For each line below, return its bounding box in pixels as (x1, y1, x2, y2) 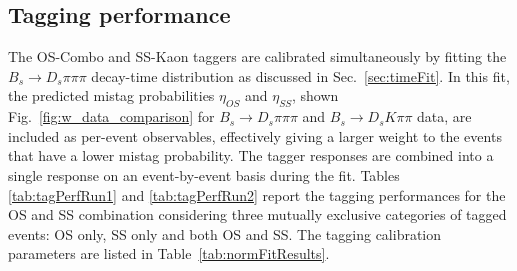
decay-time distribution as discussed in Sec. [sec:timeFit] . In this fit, (91, 65, 510, 86)
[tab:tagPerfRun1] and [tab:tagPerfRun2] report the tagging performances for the (8, 184, 506, 205)
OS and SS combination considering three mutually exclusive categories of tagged (8, 204, 507, 225)
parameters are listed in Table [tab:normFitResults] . (8, 243, 330, 264)
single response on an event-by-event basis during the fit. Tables (8, 164, 400, 185)
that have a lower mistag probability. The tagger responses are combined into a (8, 145, 494, 166)
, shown (291, 85, 339, 106)
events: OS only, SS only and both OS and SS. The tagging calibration (8, 223, 442, 244)
